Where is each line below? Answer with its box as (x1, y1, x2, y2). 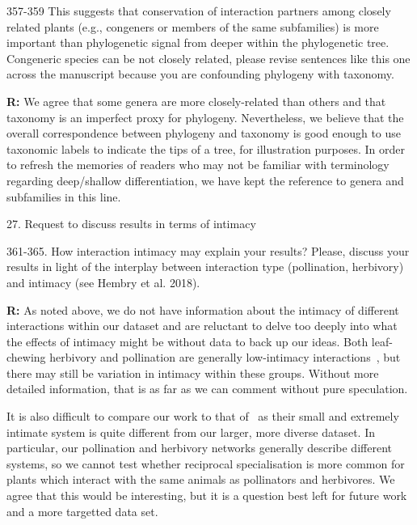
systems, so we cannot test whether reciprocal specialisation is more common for (6, 455, 405, 472)
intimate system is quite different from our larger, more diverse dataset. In (6, 423, 376, 440)
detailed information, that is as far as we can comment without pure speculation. (6, 380, 408, 397)
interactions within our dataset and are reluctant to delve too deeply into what (6, 317, 398, 334)
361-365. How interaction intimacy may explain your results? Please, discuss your (6, 242, 410, 259)
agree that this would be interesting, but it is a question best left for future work (6, 487, 407, 504)
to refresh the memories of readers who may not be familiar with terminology (6, 156, 390, 173)
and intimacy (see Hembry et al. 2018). (6, 273, 200, 290)
